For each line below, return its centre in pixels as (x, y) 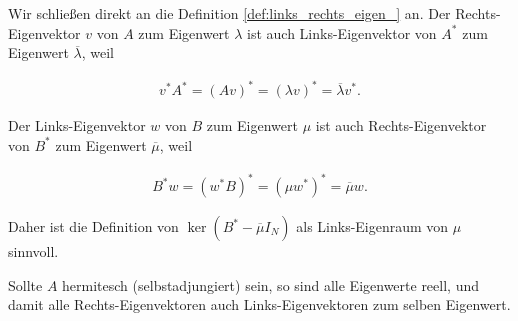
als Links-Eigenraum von (372, 226)
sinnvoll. (33, 251)
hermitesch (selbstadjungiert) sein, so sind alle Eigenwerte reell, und (270, 284)
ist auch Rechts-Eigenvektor (401, 125)
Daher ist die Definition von (93, 226)
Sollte (25, 284)
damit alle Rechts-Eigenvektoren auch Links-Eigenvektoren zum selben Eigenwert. (259, 304)
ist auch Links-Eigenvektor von (342, 32)
